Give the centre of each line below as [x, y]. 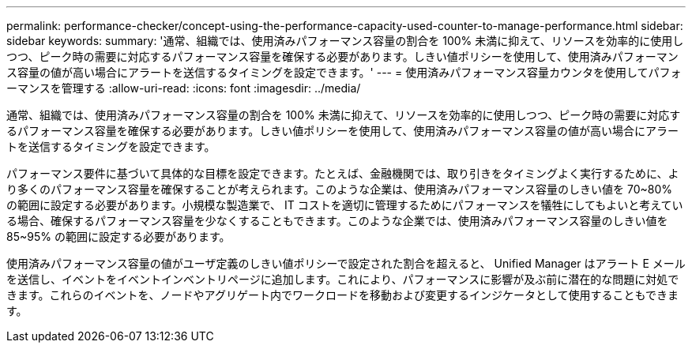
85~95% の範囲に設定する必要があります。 [118, 236]
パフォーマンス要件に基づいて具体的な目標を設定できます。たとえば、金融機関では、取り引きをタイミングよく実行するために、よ [343, 173]
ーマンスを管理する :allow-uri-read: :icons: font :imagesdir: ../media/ [184, 88]
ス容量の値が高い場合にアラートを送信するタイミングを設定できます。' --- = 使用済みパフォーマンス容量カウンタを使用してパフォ [344, 72]
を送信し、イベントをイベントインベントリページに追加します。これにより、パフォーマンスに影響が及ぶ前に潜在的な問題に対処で [343, 279]
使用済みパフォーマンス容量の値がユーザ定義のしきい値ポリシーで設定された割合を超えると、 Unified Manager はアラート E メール [346, 263]
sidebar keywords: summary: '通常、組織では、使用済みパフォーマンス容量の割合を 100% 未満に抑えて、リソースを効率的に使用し [345, 41]
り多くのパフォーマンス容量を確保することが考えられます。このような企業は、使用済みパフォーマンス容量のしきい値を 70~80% [340, 189]
